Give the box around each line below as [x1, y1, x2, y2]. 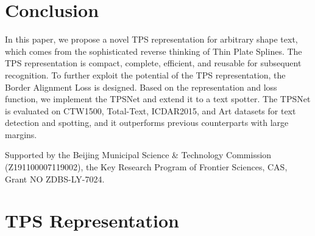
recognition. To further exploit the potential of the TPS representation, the [5, 68, 286, 81]
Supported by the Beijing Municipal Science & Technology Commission [5, 148, 272, 161]
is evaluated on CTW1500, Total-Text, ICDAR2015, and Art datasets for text [5, 104, 296, 117]
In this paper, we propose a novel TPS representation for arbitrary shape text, [5, 33, 298, 46]
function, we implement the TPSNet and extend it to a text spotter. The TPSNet [5, 92, 311, 105]
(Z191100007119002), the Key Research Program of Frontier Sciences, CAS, [5, 161, 288, 173]
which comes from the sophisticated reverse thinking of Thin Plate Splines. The [5, 44, 302, 57]
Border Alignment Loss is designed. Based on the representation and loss [5, 80, 277, 93]
